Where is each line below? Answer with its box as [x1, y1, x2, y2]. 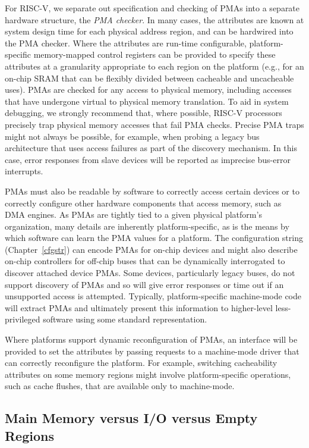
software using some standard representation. [43, 313, 207, 325]
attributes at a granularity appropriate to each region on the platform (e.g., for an [5, 59, 304, 72]
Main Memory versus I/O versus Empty [5, 409, 258, 427]
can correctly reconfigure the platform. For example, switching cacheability [5, 356, 278, 369]
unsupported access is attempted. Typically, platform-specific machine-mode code [5, 290, 301, 302]
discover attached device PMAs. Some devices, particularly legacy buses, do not [5, 267, 295, 279]
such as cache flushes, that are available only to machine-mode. [5, 380, 235, 392]
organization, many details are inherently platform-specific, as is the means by [5, 220, 289, 232]
